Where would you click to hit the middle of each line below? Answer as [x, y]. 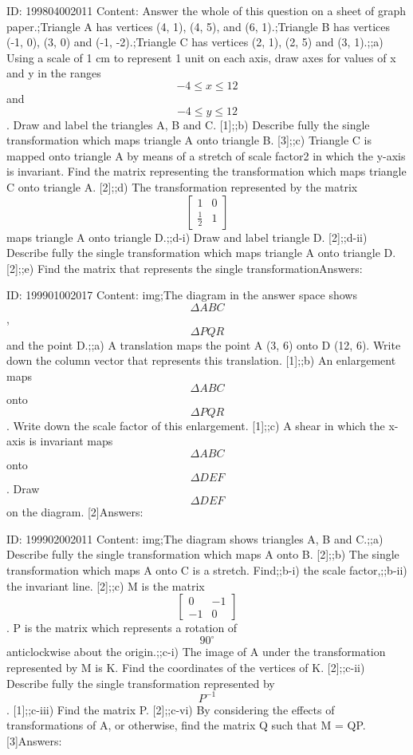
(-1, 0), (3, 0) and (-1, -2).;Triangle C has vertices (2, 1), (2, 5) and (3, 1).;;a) [195, 42]
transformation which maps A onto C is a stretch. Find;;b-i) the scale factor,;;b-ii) [207, 570]
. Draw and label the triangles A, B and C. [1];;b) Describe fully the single [188, 124]
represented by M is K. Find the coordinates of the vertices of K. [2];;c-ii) [186, 667]
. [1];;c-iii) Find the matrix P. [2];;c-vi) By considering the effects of [171, 709]
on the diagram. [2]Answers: [75, 512]
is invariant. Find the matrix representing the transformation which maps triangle [206, 171]
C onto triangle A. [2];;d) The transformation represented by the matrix [182, 186]
